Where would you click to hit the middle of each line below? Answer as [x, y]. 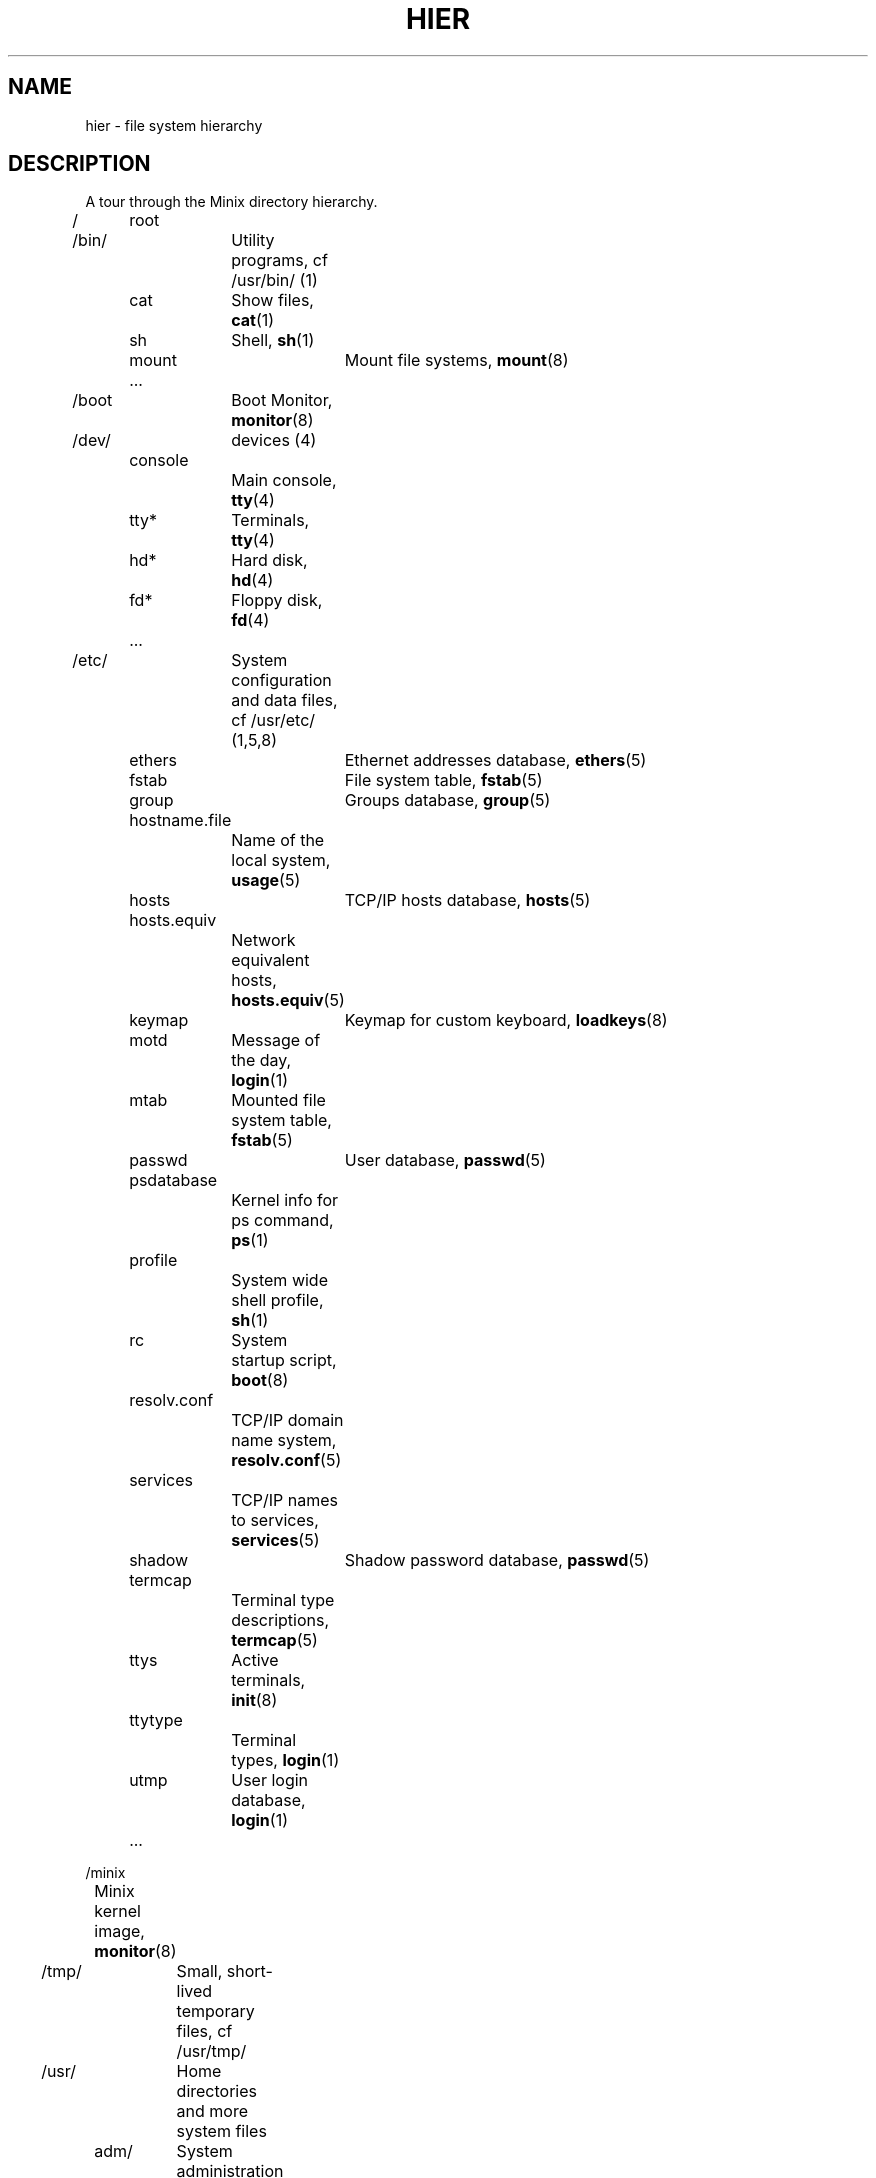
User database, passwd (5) [445, 1160]
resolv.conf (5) [286, 1460]
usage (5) [266, 880]
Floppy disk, [277, 600]
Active [255, 1660]
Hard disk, [269, 560]
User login [270, 1780]
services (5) [275, 1540]
